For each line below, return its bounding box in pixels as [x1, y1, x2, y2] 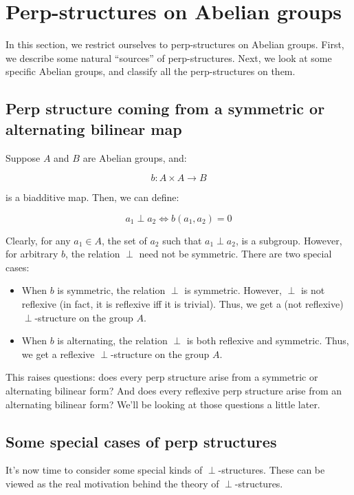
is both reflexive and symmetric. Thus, [186, 333, 349, 348]
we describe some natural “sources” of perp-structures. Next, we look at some [5, 50, 332, 65]
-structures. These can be [218, 463, 325, 477]
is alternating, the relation [57, 333, 168, 348]
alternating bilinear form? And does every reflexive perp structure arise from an [5, 383, 342, 398]
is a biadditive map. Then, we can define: [5, 190, 179, 204]
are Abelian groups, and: [82, 150, 187, 165]
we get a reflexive [21, 346, 95, 361]
